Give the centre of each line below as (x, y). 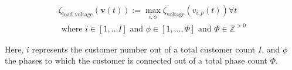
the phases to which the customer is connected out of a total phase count (136, 60)
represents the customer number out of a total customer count (144, 49)
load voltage (78, 14)
